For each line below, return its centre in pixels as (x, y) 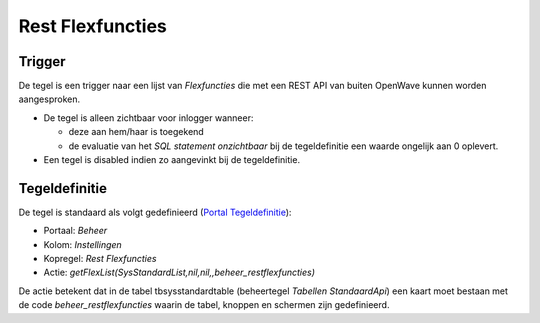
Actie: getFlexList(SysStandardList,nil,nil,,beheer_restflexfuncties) (179, 272)
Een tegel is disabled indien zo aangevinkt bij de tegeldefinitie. (171, 160)
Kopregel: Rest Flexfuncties (100, 259)
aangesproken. (49, 99)
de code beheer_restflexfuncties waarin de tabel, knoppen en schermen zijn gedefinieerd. (204, 305)
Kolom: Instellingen (82, 244)
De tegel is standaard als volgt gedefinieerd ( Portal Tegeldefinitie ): (155, 212)
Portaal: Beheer (75, 231)
